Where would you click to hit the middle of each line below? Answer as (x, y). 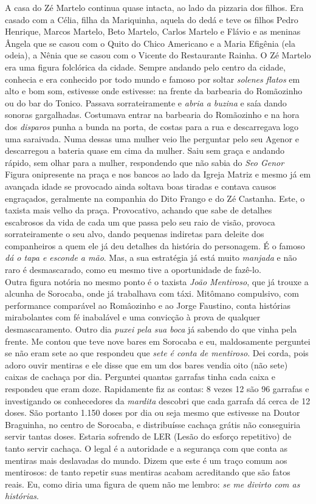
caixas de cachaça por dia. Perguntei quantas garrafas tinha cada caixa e (140, 377)
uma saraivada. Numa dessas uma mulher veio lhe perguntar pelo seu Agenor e (152, 138)
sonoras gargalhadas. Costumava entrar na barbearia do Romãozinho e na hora (152, 115)
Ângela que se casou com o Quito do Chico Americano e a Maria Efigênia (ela (150, 43)
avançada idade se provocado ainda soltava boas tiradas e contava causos (141, 186)
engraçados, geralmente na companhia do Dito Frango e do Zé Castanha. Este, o (155, 198)
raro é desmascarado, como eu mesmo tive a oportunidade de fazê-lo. (133, 270)
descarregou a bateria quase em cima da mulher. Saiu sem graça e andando (145, 150)
